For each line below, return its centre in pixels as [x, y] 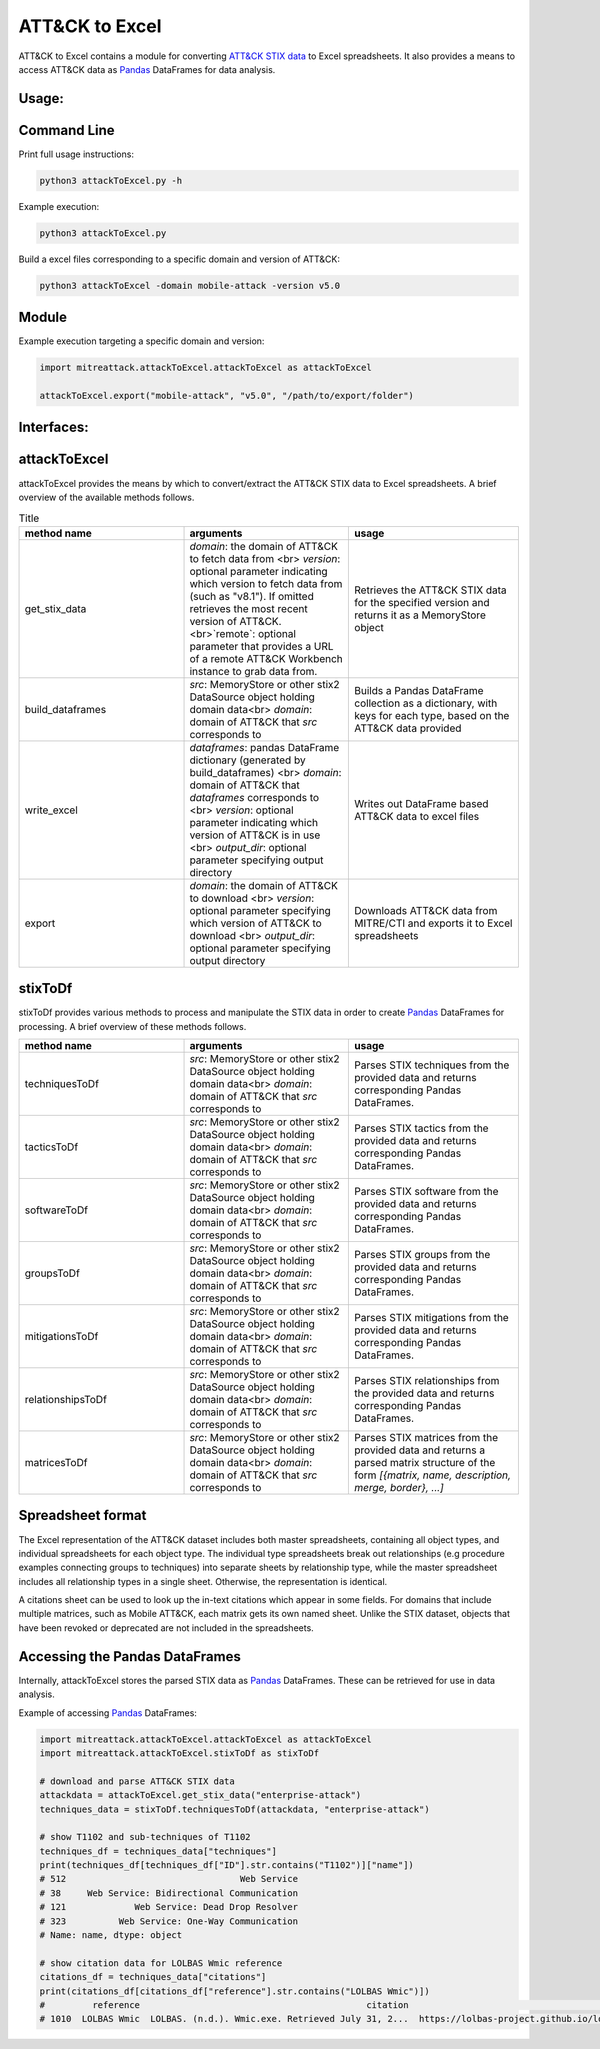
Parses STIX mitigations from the [431, 1318]
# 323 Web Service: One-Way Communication [169, 1921]
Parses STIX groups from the [422, 1255]
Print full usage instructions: [76, 154]
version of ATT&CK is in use [255, 835]
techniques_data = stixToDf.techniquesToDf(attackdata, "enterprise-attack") [234, 1809]
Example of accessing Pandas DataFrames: [107, 1712]
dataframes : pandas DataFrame [264, 747]
